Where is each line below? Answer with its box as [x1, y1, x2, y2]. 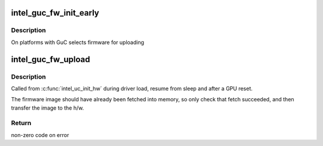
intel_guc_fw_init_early [11, 8, 99, 18]
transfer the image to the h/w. [11, 104, 84, 111]
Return [11, 119, 32, 128]
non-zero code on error [11, 131, 69, 138]
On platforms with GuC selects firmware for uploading [11, 39, 145, 46]
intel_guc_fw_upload [11, 54, 90, 64]
